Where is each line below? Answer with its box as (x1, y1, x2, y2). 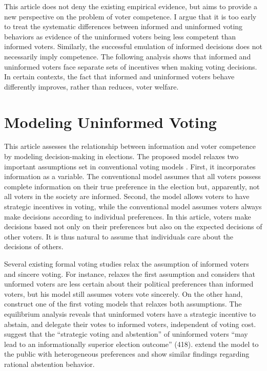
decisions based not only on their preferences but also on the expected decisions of (4, 221, 262, 232)
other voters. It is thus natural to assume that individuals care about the (4, 231, 234, 242)
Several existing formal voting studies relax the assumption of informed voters (4, 258, 249, 269)
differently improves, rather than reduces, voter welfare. (4, 81, 179, 92)
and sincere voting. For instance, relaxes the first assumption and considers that (4, 268, 255, 279)
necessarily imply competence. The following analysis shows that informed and (4, 51, 251, 61)
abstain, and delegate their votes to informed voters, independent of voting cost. (4, 318, 256, 329)
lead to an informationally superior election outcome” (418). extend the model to (4, 338, 259, 349)
